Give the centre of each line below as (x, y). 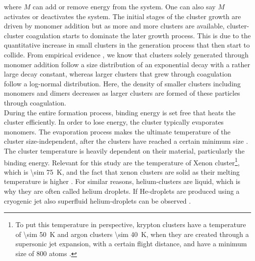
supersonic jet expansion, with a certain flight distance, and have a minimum (131, 244)
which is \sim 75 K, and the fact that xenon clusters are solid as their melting (122, 171)
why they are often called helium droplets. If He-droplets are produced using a (122, 191)
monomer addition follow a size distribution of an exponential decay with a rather (127, 64)
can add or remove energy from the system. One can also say (124, 6)
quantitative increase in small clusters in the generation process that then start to (127, 45)
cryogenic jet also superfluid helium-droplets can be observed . (98, 200)
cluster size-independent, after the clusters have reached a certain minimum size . (126, 141)
